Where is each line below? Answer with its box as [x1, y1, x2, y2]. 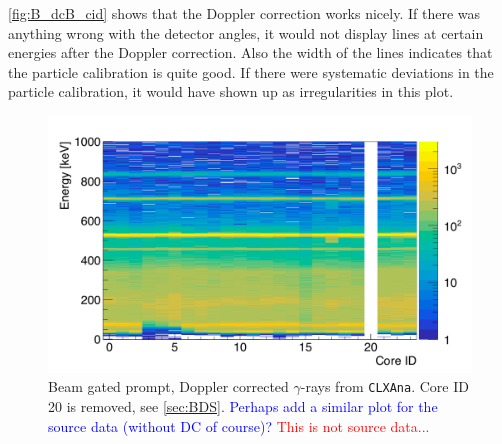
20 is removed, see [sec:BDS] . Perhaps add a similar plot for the [48, 395, 438, 416]
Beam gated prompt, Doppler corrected [48, 376, 289, 397]
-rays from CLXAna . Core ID [300, 376, 469, 397]
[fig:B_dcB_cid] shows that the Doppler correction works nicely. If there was [8, 3, 481, 23]
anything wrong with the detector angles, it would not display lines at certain [8, 22, 484, 43]
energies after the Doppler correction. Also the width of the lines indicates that [8, 42, 493, 63]
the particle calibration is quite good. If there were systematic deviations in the [8, 61, 494, 82]
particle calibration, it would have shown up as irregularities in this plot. [8, 81, 454, 102]
